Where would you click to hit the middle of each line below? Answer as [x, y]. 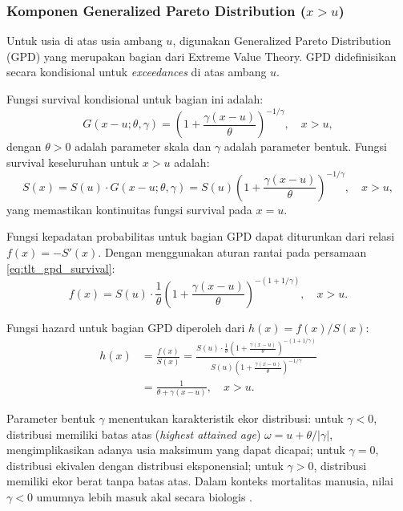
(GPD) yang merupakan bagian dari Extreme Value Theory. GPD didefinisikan [201, 56]
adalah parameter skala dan [143, 146]
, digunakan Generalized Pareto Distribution [282, 41]
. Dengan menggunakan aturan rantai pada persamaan [232, 251]
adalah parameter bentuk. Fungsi [305, 146]
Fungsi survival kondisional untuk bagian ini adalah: [135, 99]
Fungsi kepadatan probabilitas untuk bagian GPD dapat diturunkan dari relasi [201, 236]
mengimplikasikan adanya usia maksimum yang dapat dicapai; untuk [176, 450]
